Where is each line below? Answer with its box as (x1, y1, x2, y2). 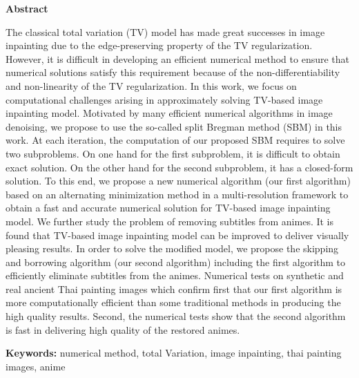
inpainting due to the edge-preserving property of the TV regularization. (6, 38, 313, 53)
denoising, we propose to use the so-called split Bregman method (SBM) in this (6, 119, 342, 133)
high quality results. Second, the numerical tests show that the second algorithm (6, 309, 346, 323)
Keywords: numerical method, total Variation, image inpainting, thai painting (6, 346, 342, 360)
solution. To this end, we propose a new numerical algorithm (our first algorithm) (6, 173, 351, 188)
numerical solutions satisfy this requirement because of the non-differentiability (6, 65, 340, 79)
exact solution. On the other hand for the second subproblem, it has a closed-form (6, 160, 353, 174)
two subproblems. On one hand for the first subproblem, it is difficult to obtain (6, 146, 340, 160)
